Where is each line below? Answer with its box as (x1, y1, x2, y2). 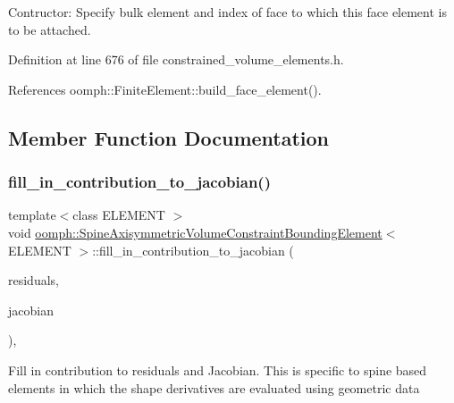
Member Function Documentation (8, 123, 330, 151)
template (8, 206, 56, 224)
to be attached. (8, 20, 91, 38)
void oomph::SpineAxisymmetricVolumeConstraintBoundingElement (8, 222, 383, 241)
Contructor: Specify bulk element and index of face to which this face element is (8, 3, 447, 21)
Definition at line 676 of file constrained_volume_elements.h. (8, 50, 344, 69)
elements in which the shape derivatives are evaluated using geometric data (8, 378, 420, 397)
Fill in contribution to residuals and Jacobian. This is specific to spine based (8, 360, 427, 379)
